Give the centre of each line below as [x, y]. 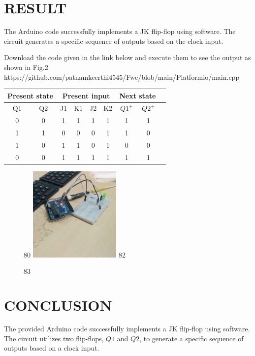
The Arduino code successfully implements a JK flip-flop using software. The [120, 31]
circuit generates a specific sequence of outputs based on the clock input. [114, 41]
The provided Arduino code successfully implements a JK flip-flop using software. [127, 328]
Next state [138, 95]
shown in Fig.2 [26, 67]
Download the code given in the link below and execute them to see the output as [127, 57]
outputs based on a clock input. [52, 348]
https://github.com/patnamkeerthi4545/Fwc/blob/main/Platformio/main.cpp [122, 77]
